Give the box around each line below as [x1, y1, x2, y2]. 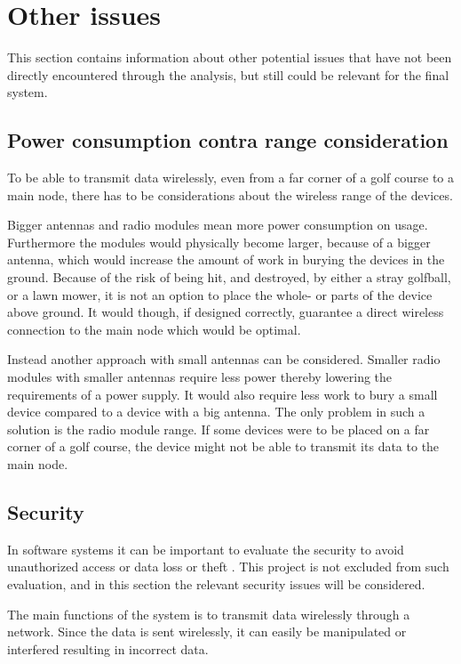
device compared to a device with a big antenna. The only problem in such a [7, 402, 425, 421]
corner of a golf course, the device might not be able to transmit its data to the [7, 437, 440, 456]
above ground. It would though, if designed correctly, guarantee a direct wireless [7, 303, 444, 321]
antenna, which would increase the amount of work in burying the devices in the [7, 250, 445, 269]
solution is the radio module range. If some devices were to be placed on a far [7, 419, 430, 438]
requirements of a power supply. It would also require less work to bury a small [7, 385, 438, 403]
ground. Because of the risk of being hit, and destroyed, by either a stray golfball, [7, 268, 451, 287]
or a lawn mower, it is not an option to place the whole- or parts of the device [7, 285, 433, 304]
